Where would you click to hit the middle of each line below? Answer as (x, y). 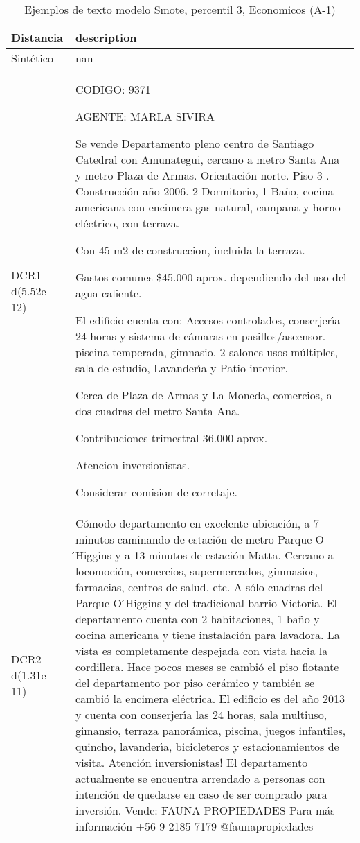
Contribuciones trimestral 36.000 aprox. (171, 438)
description (106, 37)
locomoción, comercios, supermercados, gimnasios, (197, 571)
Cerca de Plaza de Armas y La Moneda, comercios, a (204, 395)
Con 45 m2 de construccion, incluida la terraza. (190, 250)
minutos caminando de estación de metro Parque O (200, 539)
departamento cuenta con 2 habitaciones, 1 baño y (197, 619)
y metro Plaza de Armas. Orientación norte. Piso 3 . (202, 175)
